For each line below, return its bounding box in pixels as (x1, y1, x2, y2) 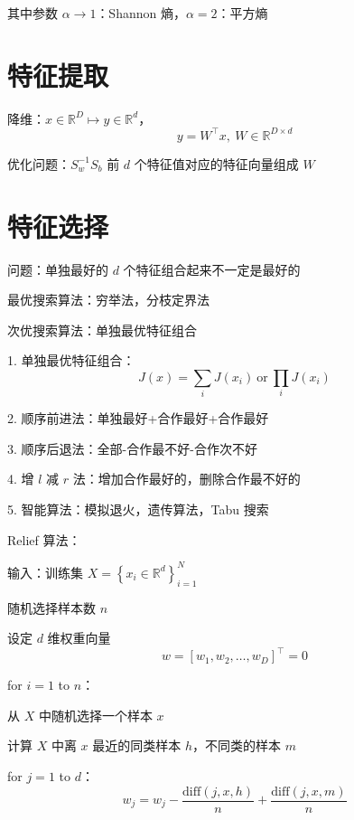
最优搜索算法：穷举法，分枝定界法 (7, 290, 210, 309)
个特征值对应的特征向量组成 (134, 154, 299, 173)
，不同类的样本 (192, 736, 282, 755)
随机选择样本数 (7, 598, 96, 617)
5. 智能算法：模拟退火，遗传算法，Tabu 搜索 (7, 500, 269, 519)
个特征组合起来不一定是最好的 (123, 259, 301, 278)
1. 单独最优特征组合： (7, 351, 135, 370)
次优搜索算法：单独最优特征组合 (7, 320, 197, 339)
